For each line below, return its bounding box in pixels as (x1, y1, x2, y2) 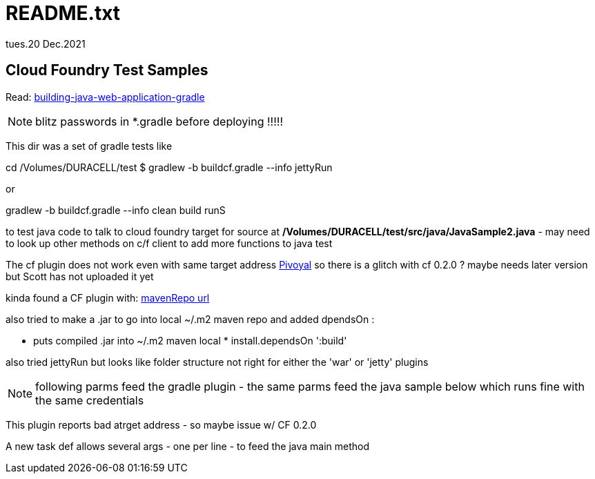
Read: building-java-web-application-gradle (6, 90, 205, 103)
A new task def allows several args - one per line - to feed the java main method (6, 440, 369, 452)
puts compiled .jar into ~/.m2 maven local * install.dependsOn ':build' (33, 334, 347, 346)
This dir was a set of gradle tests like (6, 139, 173, 152)
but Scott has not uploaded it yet (6, 270, 154, 282)
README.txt (6, 1, 121, 25)
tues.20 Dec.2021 (6, 37, 86, 50)
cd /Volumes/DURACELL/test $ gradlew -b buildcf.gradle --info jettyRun (6, 161, 333, 173)
